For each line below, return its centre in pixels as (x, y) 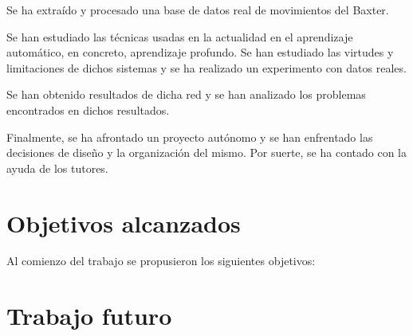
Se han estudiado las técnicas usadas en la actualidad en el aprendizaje (180, 36)
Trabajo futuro (89, 316)
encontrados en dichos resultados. (88, 109)
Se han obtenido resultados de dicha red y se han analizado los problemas (186, 94)
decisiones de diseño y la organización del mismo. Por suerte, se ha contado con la (206, 152)
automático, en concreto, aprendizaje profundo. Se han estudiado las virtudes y (200, 52)
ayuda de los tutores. (57, 168)
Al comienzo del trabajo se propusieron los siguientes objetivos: (161, 261)
